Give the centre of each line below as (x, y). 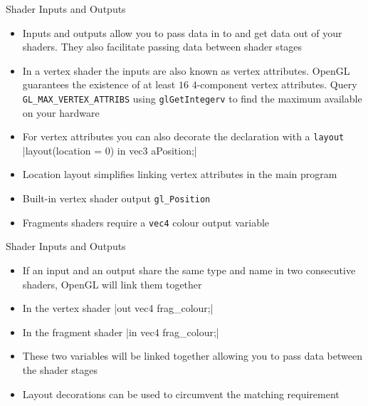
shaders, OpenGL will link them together (112, 284)
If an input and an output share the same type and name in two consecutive (189, 270)
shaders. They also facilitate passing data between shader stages (162, 47)
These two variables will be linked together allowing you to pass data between (192, 356)
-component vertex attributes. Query (277, 84)
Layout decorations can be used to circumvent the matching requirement (181, 394)
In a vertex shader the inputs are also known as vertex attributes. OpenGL (186, 70)
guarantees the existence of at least (99, 84)
